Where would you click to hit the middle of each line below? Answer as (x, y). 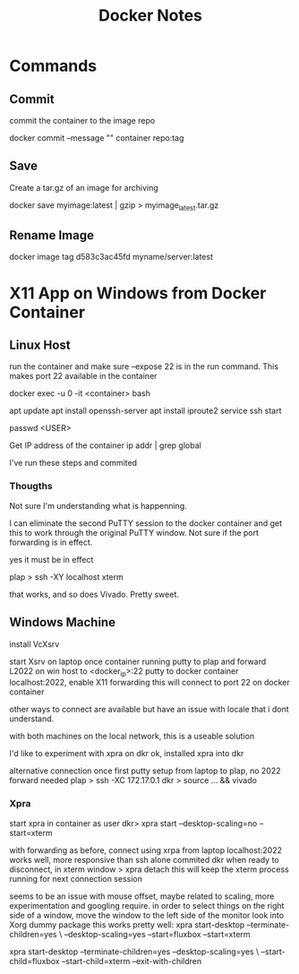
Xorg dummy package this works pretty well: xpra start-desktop (127, 925)
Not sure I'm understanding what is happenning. (98, 505)
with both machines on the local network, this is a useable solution (132, 737)
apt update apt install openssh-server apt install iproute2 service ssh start (145, 411)
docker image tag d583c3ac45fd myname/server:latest (111, 257)
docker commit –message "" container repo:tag (97, 138)
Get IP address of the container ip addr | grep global (105, 445)
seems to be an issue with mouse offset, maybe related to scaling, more (142, 896)
